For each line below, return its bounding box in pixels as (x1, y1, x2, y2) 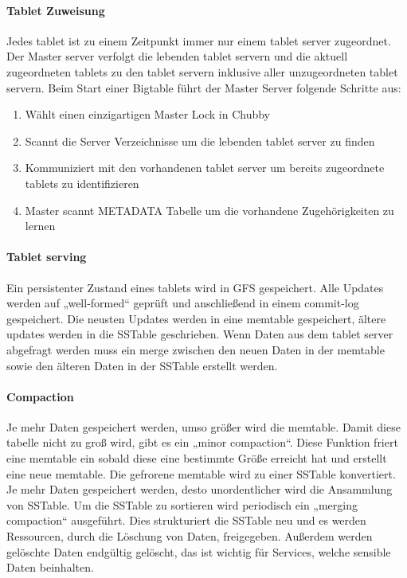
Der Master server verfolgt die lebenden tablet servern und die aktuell (6, 48, 348, 64)
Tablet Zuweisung (6, 2, 105, 18)
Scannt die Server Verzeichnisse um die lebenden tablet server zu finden (25, 132, 375, 149)
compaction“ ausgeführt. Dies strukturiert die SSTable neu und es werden (6, 512, 366, 529)
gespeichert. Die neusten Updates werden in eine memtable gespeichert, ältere (6, 310, 386, 326)
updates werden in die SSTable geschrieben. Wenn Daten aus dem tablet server (6, 326, 393, 342)
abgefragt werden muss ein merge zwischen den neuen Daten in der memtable (6, 341, 385, 357)
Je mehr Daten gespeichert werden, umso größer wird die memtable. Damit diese (6, 418, 401, 435)
